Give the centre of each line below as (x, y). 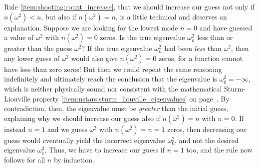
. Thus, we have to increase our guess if (105, 150)
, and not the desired (207, 140)
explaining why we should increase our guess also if (82, 118)
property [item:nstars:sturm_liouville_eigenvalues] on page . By (131, 98)
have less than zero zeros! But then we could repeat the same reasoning (113, 69)
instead (15, 129)
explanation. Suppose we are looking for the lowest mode (91, 27)
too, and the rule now (219, 150)
